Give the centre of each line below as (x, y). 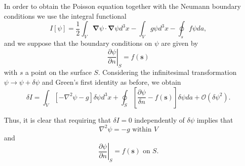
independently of (159, 119)
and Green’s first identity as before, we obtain (112, 82)
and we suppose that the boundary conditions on (78, 43)
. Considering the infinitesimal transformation (167, 72)
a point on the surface (59, 72)
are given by (180, 43)
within (142, 129)
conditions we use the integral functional (65, 16)
